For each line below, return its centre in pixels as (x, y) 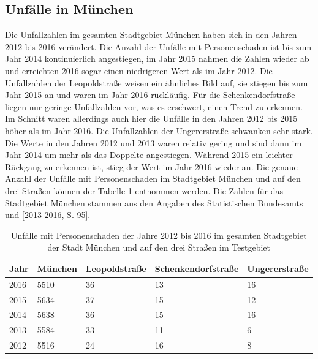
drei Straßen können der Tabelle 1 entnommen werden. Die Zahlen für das (144, 190)
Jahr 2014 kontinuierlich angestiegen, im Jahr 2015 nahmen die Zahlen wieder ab (157, 59)
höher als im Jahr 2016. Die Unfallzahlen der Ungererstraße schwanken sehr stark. (159, 130)
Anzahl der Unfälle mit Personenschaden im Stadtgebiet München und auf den (153, 179)
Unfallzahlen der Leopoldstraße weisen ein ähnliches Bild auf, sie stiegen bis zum (157, 82)
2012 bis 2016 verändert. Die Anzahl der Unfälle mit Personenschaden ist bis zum (158, 46)
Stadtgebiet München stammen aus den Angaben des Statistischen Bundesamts (154, 202)
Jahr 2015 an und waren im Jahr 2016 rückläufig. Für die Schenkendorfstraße (150, 95)
